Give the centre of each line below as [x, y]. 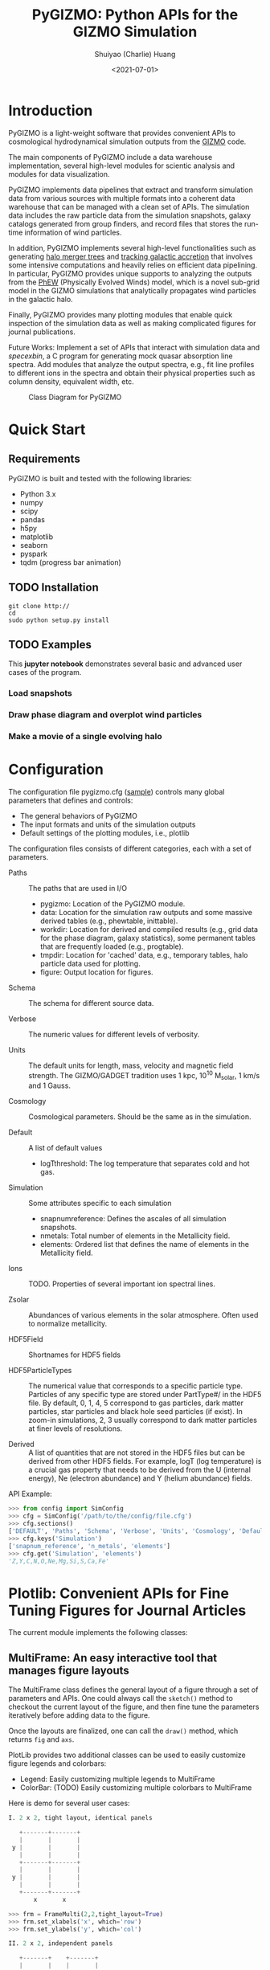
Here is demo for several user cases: [69, 1803]
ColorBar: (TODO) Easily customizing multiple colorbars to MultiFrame [136, 1788]
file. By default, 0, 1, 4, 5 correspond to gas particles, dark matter [136, 1403]
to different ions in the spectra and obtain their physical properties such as [132, 373]
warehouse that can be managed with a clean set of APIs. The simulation [129, 206]
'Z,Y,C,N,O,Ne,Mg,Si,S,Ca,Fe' [59, 1561]
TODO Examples [50, 644]
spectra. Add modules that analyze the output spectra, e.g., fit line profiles [131, 364]
